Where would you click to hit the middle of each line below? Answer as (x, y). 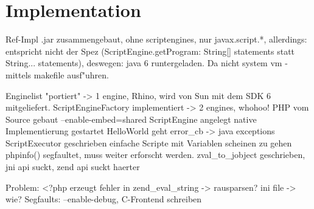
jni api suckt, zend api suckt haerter (73, 167)
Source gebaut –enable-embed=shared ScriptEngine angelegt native (131, 119)
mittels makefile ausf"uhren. (57, 74)
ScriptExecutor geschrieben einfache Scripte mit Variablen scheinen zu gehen (149, 142)
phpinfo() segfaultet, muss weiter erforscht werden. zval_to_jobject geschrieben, (155, 155)
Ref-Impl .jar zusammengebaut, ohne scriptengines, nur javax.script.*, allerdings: (156, 39)
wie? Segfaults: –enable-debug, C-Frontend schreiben (104, 199)
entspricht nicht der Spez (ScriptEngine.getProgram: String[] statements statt (150, 51)
